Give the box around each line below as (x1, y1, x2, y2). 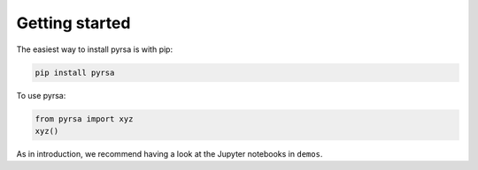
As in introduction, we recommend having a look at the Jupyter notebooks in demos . (16, 148, 323, 159)
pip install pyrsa (35, 67, 115, 78)
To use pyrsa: (16, 90, 66, 100)
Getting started (16, 13, 131, 33)
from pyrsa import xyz (35, 114, 134, 123)
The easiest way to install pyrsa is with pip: (16, 44, 173, 55)
